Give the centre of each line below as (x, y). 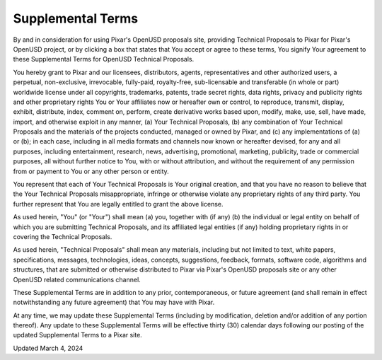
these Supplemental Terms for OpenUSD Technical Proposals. (104, 59)
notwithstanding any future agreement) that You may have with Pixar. (114, 302)
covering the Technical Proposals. (63, 236)
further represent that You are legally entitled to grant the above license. (118, 204)
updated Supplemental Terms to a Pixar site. (78, 335)
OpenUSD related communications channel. (77, 279)
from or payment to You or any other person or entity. (91, 171)
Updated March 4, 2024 (48, 348)
